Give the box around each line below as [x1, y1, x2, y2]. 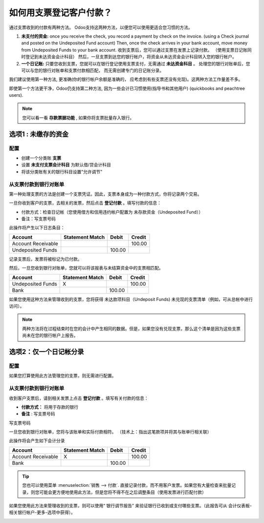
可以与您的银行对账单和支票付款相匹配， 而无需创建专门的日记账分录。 [21, 67, 164, 73]
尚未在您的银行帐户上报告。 [22, 333, 78, 338]
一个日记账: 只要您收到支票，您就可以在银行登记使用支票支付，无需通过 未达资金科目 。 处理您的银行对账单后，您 [21, 61, 250, 66]
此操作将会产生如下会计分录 [9, 438, 65, 444]
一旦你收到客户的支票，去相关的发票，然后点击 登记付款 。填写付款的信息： [9, 200, 161, 206]
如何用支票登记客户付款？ [9, 7, 112, 18]
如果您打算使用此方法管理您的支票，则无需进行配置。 [9, 373, 116, 378]
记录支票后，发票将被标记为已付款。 [9, 256, 82, 262]
